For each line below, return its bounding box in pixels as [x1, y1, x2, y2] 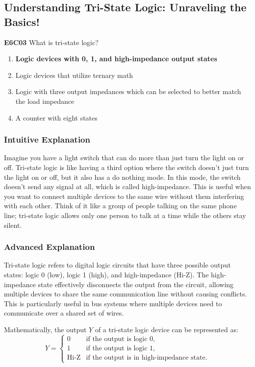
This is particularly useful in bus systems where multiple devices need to [4, 298, 222, 308]
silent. [4, 220, 22, 230]
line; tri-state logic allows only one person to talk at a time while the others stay [4, 210, 246, 220]
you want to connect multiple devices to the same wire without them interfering [4, 191, 244, 201]
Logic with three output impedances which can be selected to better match [15, 86, 241, 97]
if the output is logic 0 [86, 335, 153, 343]
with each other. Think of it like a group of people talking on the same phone [4, 200, 237, 211]
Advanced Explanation [4, 241, 95, 253]
